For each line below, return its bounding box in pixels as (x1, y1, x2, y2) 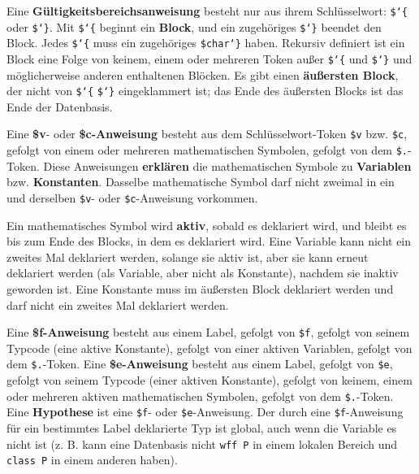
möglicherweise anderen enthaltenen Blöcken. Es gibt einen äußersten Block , (6, 66, 399, 83)
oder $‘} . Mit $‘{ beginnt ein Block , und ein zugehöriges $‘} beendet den (6, 18, 382, 35)
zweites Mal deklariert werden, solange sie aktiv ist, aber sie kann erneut (6, 248, 369, 265)
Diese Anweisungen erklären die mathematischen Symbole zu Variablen (43, 157, 412, 174)
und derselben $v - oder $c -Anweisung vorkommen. (6, 189, 258, 206)
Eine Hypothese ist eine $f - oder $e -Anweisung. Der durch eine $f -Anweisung (6, 403, 404, 420)
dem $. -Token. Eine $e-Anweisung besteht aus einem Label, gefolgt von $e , (6, 355, 393, 372)
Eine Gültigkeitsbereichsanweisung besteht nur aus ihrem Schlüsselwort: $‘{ (6, 2, 408, 19)
